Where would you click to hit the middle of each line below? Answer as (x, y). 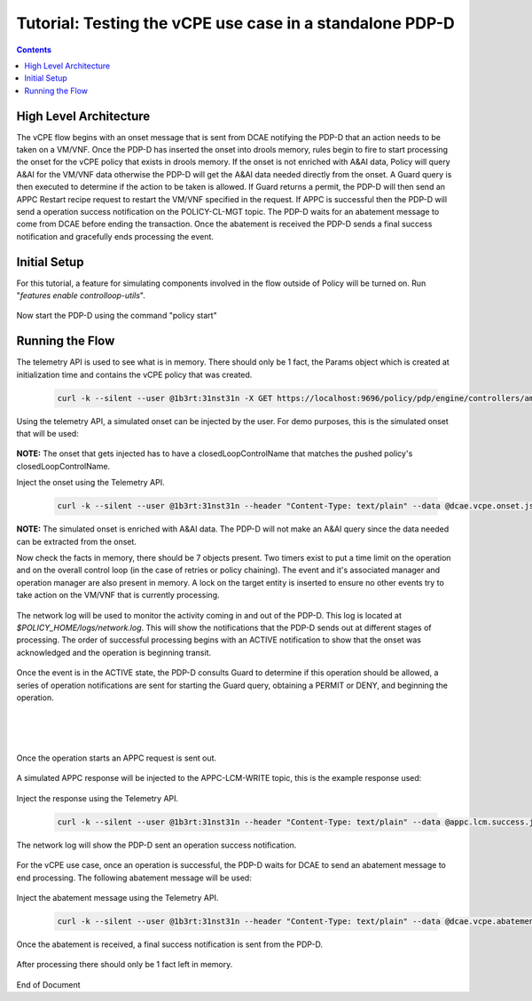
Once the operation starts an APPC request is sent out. (117, 758)
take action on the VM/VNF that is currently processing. (118, 595)
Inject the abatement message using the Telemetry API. (117, 898)
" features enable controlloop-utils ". (81, 296)
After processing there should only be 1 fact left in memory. (125, 965)
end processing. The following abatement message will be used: (134, 878)
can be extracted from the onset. (77, 541)
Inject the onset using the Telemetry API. (90, 483)
